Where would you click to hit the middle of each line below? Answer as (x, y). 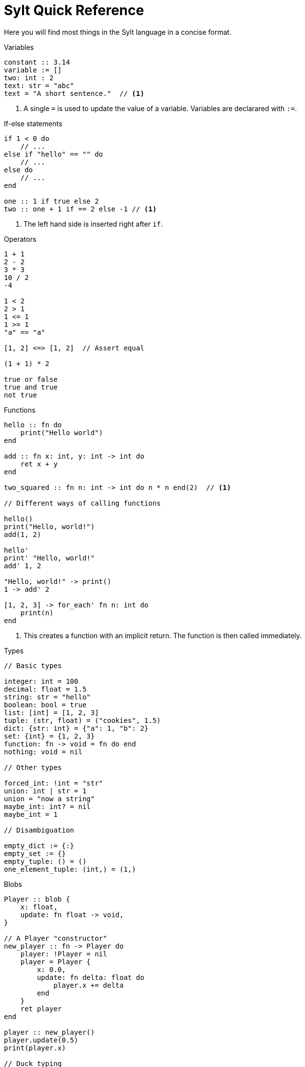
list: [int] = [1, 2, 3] (51, 712)
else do (19, 170)
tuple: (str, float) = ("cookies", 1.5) (82, 720)
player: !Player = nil (64, 954)
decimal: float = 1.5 (45, 689)
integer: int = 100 (41, 681)
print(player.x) (35, 1048)
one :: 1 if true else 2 (51, 201)
